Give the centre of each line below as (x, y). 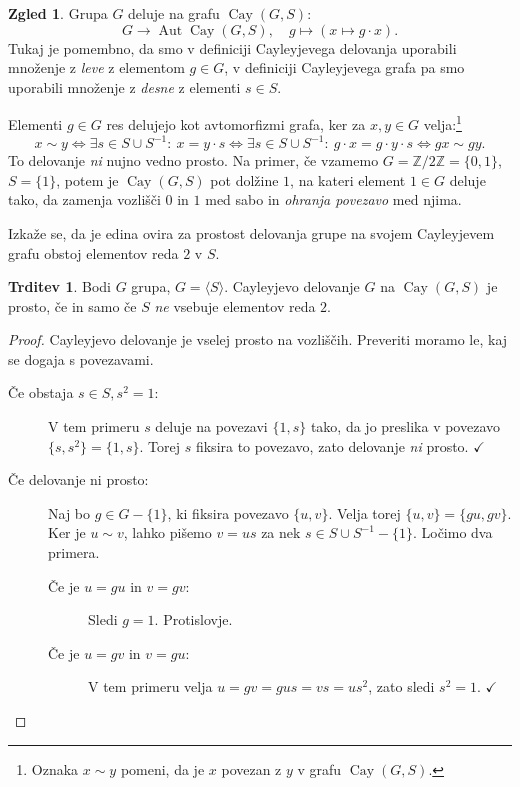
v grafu (319, 768)
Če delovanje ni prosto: (78, 479)
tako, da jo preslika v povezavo (405, 426)
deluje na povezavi (211, 426)
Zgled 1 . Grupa (58, 13)
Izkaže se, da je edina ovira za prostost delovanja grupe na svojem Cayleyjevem (251, 232)
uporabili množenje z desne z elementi (124, 86)
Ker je (67, 532)
